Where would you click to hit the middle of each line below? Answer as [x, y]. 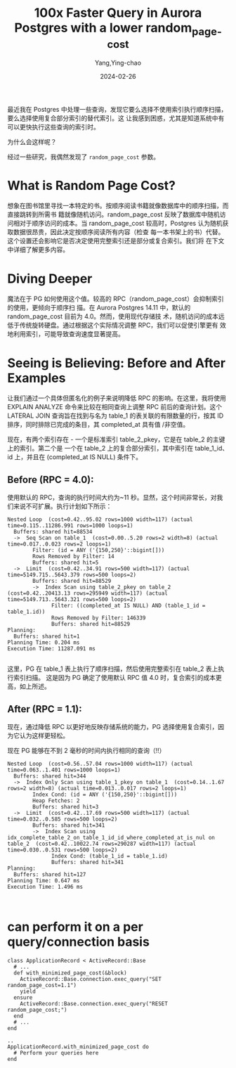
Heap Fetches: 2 [56, 800]
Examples [37, 378]
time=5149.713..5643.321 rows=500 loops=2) [72, 600]
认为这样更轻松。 [44, 735]
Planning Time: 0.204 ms [44, 643]
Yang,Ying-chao [118, 63]
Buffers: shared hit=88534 [53, 532]
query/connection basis [78, 942]
